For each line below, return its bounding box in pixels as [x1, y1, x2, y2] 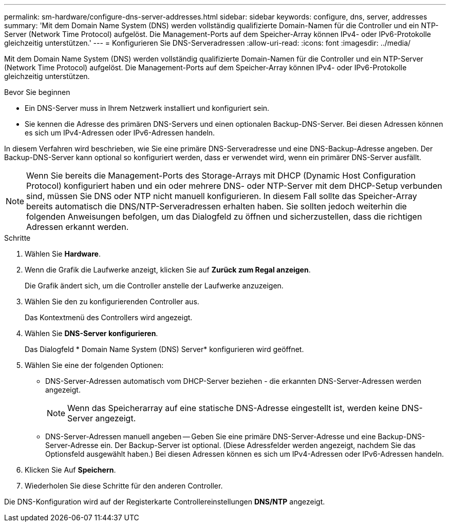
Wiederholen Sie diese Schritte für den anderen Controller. [25, 481, 223, 490]
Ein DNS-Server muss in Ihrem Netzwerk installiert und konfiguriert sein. [25, 104, 270, 112]
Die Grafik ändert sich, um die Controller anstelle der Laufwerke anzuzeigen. [25, 281, 284, 290]
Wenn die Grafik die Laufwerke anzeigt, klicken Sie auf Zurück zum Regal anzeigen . [25, 265, 311, 274]
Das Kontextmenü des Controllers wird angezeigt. [25, 313, 193, 322]
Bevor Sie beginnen [4, 88, 70, 96]
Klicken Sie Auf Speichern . [25, 465, 116, 474]
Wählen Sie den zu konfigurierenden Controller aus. [25, 297, 199, 306]
